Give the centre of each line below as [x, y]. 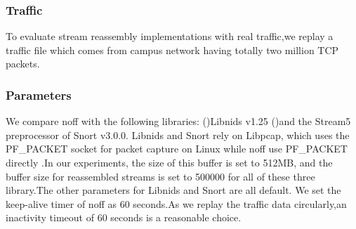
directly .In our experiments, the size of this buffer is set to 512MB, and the [169, 162]
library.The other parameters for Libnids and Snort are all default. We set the [173, 190]
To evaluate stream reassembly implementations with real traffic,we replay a [170, 36]
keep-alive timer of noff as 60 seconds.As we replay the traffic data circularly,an [176, 203]
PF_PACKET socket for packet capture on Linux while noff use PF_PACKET [177, 149]
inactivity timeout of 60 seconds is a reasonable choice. [124, 217]
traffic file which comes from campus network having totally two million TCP [172, 50]
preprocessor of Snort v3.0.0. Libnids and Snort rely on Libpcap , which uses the [178, 135]
